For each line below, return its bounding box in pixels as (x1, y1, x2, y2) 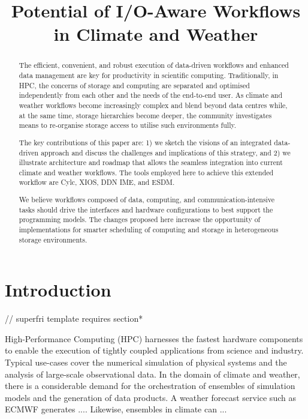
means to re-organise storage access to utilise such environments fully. (19, 120, 237, 130)
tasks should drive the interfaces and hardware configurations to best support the (19, 204, 273, 214)
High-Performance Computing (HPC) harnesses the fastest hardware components (5, 332, 303, 345)
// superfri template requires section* (5, 312, 143, 325)
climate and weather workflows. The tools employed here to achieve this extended (19, 167, 274, 177)
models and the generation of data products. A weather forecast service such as (5, 391, 296, 403)
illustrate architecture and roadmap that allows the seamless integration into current (19, 157, 283, 167)
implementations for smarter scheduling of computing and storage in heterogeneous (19, 224, 279, 234)
